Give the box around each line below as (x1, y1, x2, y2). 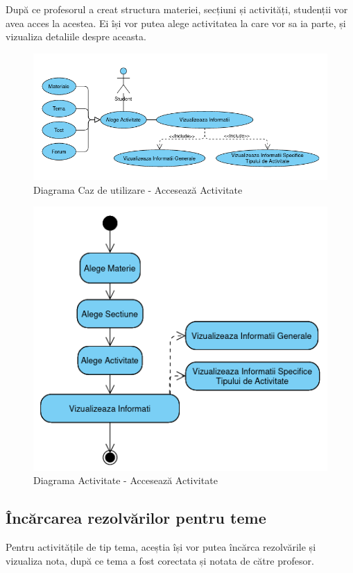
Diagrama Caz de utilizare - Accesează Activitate (33, 182, 243, 197)
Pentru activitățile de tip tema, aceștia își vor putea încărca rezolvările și (6, 540, 316, 554)
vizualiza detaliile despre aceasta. (6, 29, 146, 44)
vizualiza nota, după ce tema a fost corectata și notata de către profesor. (6, 553, 314, 567)
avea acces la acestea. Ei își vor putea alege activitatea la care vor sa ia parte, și (6, 15, 346, 30)
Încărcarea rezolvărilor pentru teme (6, 507, 266, 529)
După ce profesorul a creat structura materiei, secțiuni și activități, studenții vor (6, 2, 348, 16)
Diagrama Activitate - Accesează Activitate (33, 473, 218, 488)
